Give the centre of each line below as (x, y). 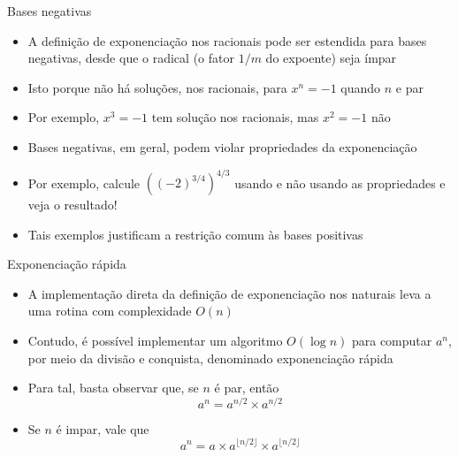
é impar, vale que (103, 428)
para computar (392, 341)
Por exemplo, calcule (84, 183)
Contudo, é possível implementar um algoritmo (155, 341)
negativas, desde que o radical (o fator (131, 58)
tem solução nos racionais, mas (235, 117)
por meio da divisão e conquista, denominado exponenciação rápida (210, 358)
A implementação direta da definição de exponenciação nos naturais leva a (229, 293)
